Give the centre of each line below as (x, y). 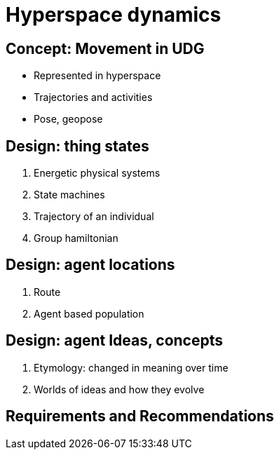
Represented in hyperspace (97, 76)
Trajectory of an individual (94, 217)
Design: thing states (77, 146)
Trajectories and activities (93, 97)
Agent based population (89, 313)
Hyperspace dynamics (114, 15)
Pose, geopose (68, 119)
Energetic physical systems (97, 173)
